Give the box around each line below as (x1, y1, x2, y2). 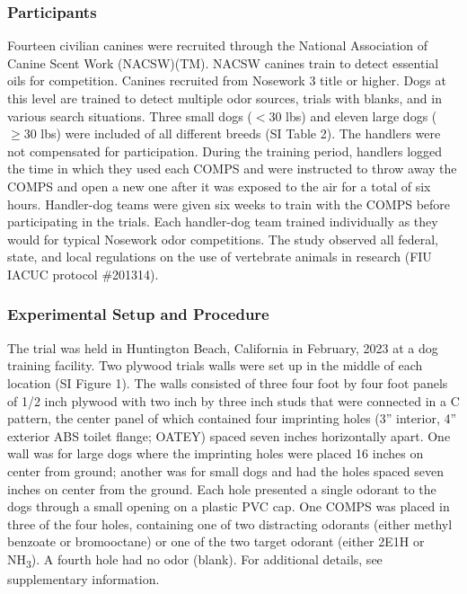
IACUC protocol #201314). (7, 264, 159, 283)
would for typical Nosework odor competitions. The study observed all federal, (7, 229, 439, 248)
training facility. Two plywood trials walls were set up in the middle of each (7, 356, 423, 375)
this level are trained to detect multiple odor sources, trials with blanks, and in (7, 89, 442, 107)
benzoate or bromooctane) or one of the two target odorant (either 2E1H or (7, 532, 425, 551)
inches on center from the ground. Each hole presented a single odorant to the (7, 479, 436, 498)
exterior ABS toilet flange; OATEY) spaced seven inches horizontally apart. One (7, 426, 451, 445)
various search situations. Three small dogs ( (7, 106, 252, 125)
